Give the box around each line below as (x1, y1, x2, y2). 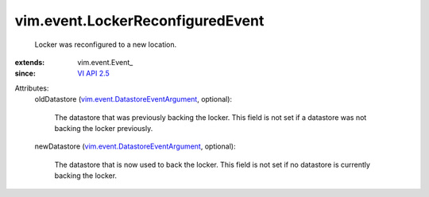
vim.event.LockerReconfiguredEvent (14, 12, 265, 29)
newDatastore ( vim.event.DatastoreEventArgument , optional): (34, 141, 236, 151)
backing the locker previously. (54, 123, 153, 133)
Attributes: (14, 83, 49, 93)
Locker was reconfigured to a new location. (34, 40, 177, 49)
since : (14, 68, 36, 79)
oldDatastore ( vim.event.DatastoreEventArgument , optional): (34, 95, 233, 104)
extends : (14, 57, 45, 67)
